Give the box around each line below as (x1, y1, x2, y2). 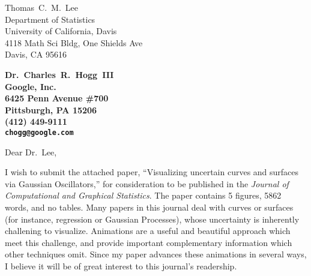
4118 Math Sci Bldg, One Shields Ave (5, 36, 143, 49)
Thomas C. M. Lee (5, 1, 78, 13)
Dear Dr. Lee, (5, 145, 57, 158)
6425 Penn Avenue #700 (5, 92, 109, 104)
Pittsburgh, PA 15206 (5, 103, 97, 116)
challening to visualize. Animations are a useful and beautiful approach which (5, 224, 291, 237)
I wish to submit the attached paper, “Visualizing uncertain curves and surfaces (5, 166, 299, 178)
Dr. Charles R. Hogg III (5, 68, 114, 80)
